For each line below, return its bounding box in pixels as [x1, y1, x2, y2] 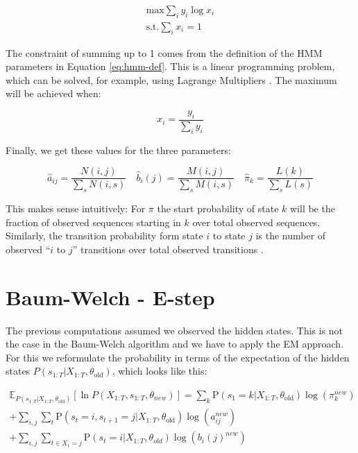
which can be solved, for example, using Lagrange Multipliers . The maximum [6, 72, 337, 87]
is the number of [255, 228, 326, 243]
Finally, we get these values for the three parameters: [6, 142, 231, 157]
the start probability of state [157, 201, 279, 216]
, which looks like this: [112, 364, 207, 378]
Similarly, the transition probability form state [6, 228, 203, 243]
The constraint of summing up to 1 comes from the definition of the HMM [6, 45, 323, 60]
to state [212, 228, 246, 243]
